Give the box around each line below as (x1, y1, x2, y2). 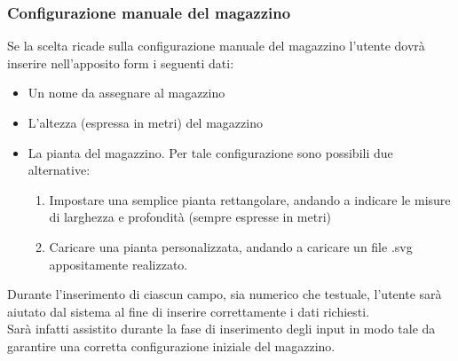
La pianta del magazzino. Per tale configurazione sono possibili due (28, 143, 393, 161)
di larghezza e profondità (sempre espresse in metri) (49, 208, 332, 226)
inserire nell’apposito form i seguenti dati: (7, 53, 234, 72)
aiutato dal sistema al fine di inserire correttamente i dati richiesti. (7, 302, 370, 320)
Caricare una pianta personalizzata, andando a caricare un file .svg (49, 237, 413, 255)
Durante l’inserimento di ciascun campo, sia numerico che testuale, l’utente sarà (7, 285, 442, 303)
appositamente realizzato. (49, 255, 188, 273)
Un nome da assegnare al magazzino (28, 83, 225, 102)
